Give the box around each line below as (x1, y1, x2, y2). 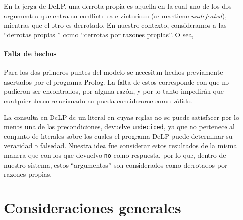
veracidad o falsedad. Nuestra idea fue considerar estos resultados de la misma (4, 140, 237, 151)
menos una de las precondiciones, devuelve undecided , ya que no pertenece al (4, 121, 235, 132)
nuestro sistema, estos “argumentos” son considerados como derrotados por (4, 159, 227, 169)
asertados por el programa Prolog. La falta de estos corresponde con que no (4, 76, 229, 86)
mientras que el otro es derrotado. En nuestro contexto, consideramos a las (4, 20, 226, 30)
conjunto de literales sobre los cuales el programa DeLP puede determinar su (4, 131, 233, 141)
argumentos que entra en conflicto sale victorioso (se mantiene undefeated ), (4, 10, 227, 20)
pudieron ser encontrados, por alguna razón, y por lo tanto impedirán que (4, 86, 224, 96)
